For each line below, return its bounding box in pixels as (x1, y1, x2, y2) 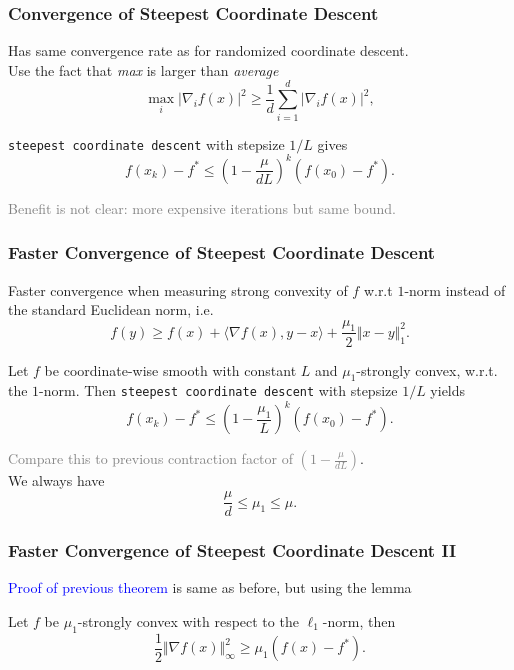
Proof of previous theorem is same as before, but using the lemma (8, 577, 412, 598)
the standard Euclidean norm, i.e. (8, 299, 214, 320)
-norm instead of (404, 279, 506, 300)
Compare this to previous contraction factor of (8, 448, 293, 469)
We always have (8, 470, 105, 491)
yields (430, 380, 466, 401)
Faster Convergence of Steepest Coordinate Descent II (8, 538, 457, 563)
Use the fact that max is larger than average (8, 59, 279, 80)
